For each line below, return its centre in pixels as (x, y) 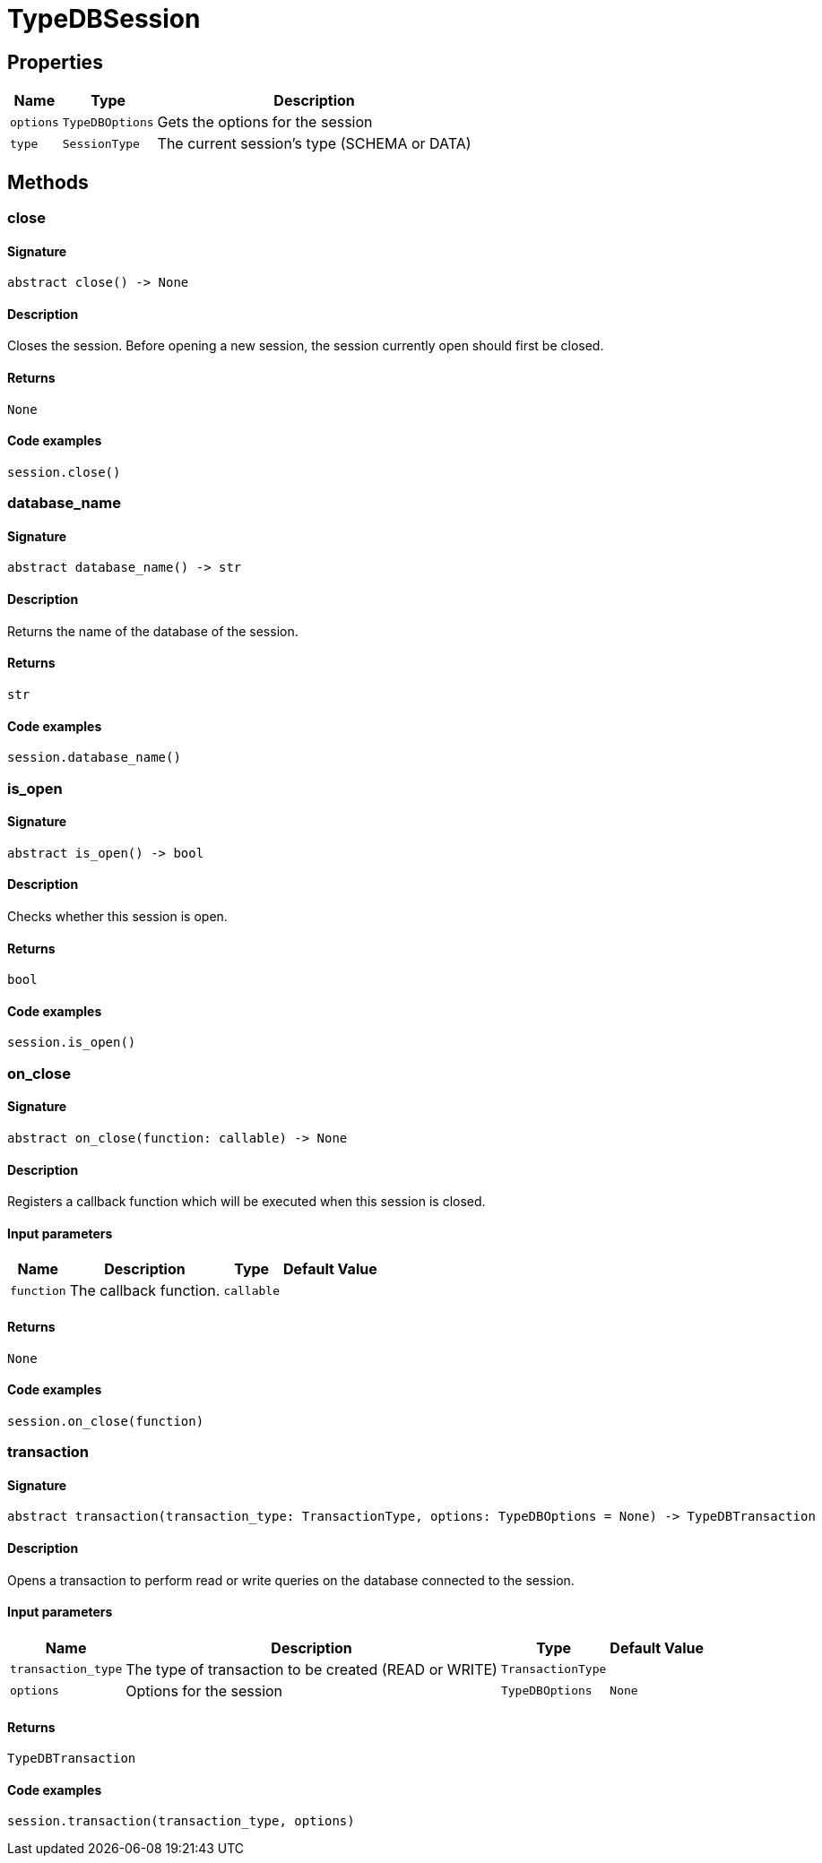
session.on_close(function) (106, 1421)
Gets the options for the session (265, 122)
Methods (48, 182)
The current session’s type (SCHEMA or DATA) (314, 144)
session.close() (64, 472)
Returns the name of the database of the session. (153, 631)
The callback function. (145, 1291)
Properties (55, 62)
